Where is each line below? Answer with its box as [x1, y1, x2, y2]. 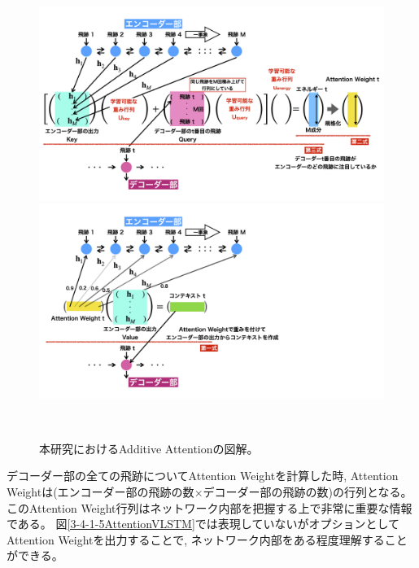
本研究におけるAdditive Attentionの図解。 [39, 439, 259, 457]
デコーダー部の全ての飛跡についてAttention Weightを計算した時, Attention [7, 467, 399, 484]
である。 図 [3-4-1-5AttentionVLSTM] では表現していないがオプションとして [7, 515, 400, 532]
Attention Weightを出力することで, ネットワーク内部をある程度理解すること [7, 531, 408, 548]
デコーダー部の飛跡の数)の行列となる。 [203, 483, 412, 500]
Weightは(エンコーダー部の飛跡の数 [7, 483, 194, 500]
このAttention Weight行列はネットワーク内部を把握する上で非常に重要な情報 [7, 499, 412, 516]
